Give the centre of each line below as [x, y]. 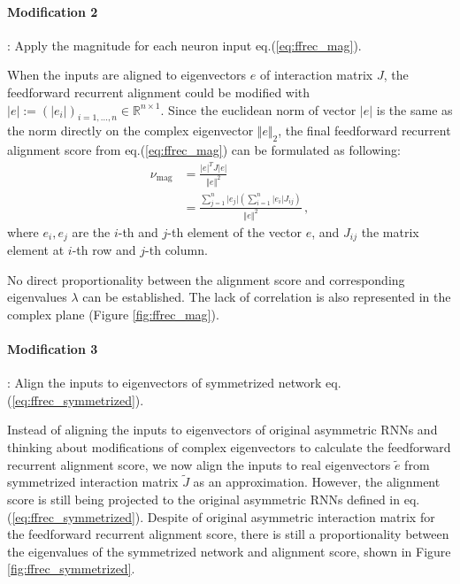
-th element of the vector [235, 231]
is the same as [414, 109]
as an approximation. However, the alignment [317, 482]
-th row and [104, 250]
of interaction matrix [316, 75]
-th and [138, 231]
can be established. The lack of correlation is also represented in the [267, 297]
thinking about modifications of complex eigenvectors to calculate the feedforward [229, 447]
